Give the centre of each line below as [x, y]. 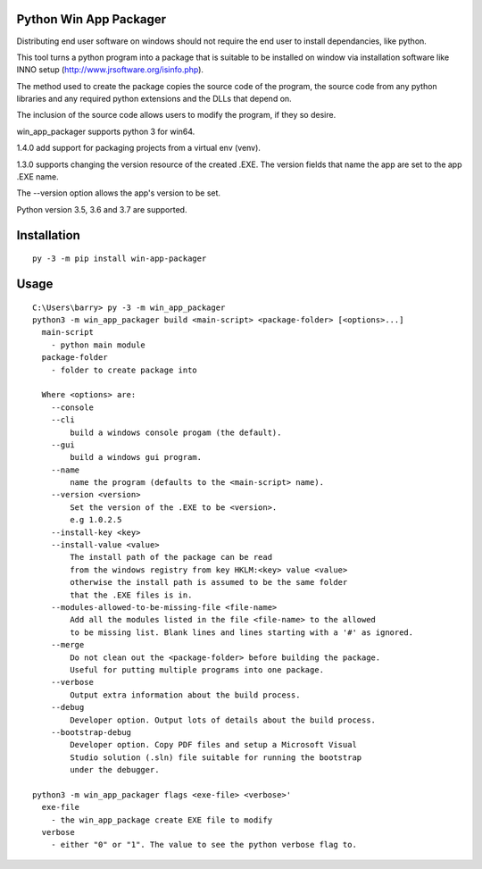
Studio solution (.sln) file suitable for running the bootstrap [216, 757]
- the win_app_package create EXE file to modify [161, 820]
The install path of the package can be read [171, 557]
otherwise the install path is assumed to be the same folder [209, 582]
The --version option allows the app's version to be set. [119, 193]
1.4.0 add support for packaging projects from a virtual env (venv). [138, 148]
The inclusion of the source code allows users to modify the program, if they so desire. [176, 115]
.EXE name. [37, 177]
